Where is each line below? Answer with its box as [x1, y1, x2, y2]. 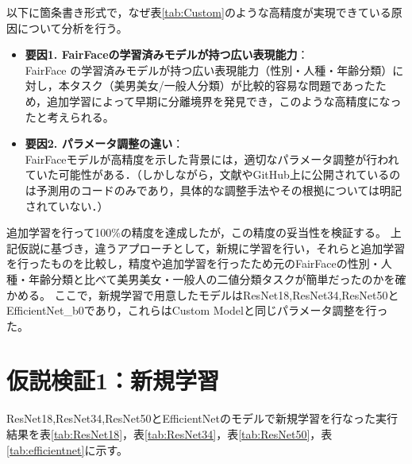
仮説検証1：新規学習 [6, 364, 220, 396]
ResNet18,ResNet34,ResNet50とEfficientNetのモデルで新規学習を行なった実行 [6, 410, 398, 427]
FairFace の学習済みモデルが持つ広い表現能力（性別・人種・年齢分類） [25, 61, 393, 78]
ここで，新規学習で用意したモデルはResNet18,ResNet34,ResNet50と [54, 286, 399, 303]
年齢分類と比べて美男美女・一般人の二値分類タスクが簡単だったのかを [28, 270, 395, 287]
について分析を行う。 [17, 19, 128, 36]
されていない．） [25, 197, 109, 214]
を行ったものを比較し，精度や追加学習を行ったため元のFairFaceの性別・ [6, 255, 381, 272]
